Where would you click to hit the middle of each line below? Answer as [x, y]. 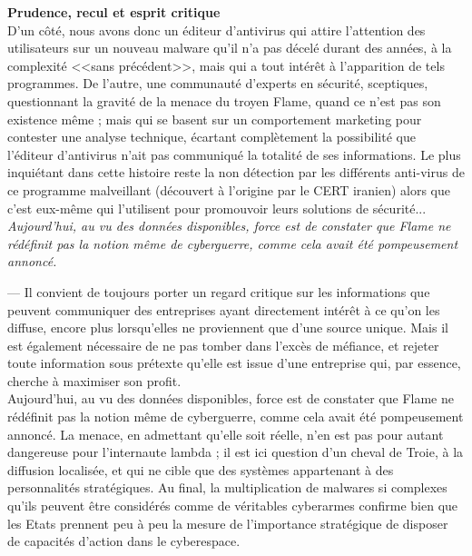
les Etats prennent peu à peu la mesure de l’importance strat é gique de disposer [228, 523]
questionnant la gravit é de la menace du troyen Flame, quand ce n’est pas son [224, 100]
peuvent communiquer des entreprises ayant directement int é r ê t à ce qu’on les [224, 309]
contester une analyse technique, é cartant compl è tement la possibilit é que [211, 137]
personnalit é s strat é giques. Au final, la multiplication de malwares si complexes [227, 487]
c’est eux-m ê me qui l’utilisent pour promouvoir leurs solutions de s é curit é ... [217, 208]
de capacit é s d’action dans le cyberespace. [124, 541]
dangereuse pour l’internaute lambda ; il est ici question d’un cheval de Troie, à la [236, 452]
